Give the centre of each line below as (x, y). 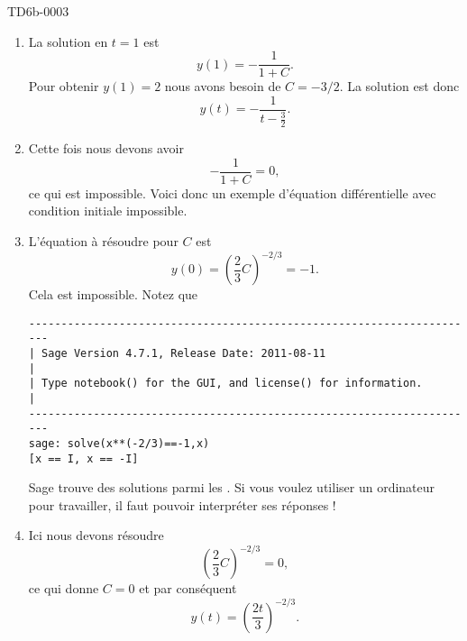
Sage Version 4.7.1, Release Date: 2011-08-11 (184, 353)
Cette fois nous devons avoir (106, 148)
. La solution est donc (399, 86)
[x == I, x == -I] (83, 458)
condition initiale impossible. (108, 211)
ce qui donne (64, 588)
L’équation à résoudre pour (103, 240)
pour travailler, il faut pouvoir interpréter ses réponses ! (182, 504)
